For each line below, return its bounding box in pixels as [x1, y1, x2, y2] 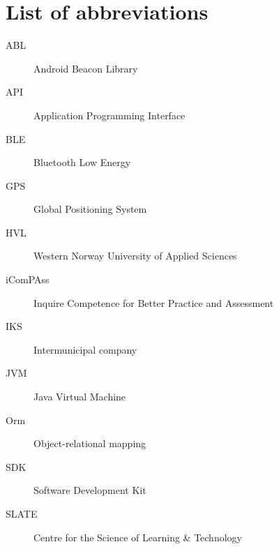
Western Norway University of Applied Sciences [33, 248, 237, 263]
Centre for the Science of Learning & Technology [33, 529, 242, 544]
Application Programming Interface [33, 107, 186, 122]
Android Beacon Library [33, 61, 138, 75]
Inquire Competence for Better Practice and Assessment [33, 295, 274, 310]
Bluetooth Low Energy [33, 155, 131, 170]
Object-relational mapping [33, 436, 146, 451]
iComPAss [6, 272, 50, 287]
